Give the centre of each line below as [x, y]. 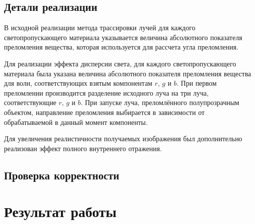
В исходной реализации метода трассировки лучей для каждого [100, 28]
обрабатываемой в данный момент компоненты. [76, 122]
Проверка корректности [62, 175]
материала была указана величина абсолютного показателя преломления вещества [128, 73]
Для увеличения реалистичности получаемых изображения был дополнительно [123, 139]
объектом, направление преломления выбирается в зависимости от [104, 112]
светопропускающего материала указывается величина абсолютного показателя [123, 37]
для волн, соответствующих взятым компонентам [78, 83]
